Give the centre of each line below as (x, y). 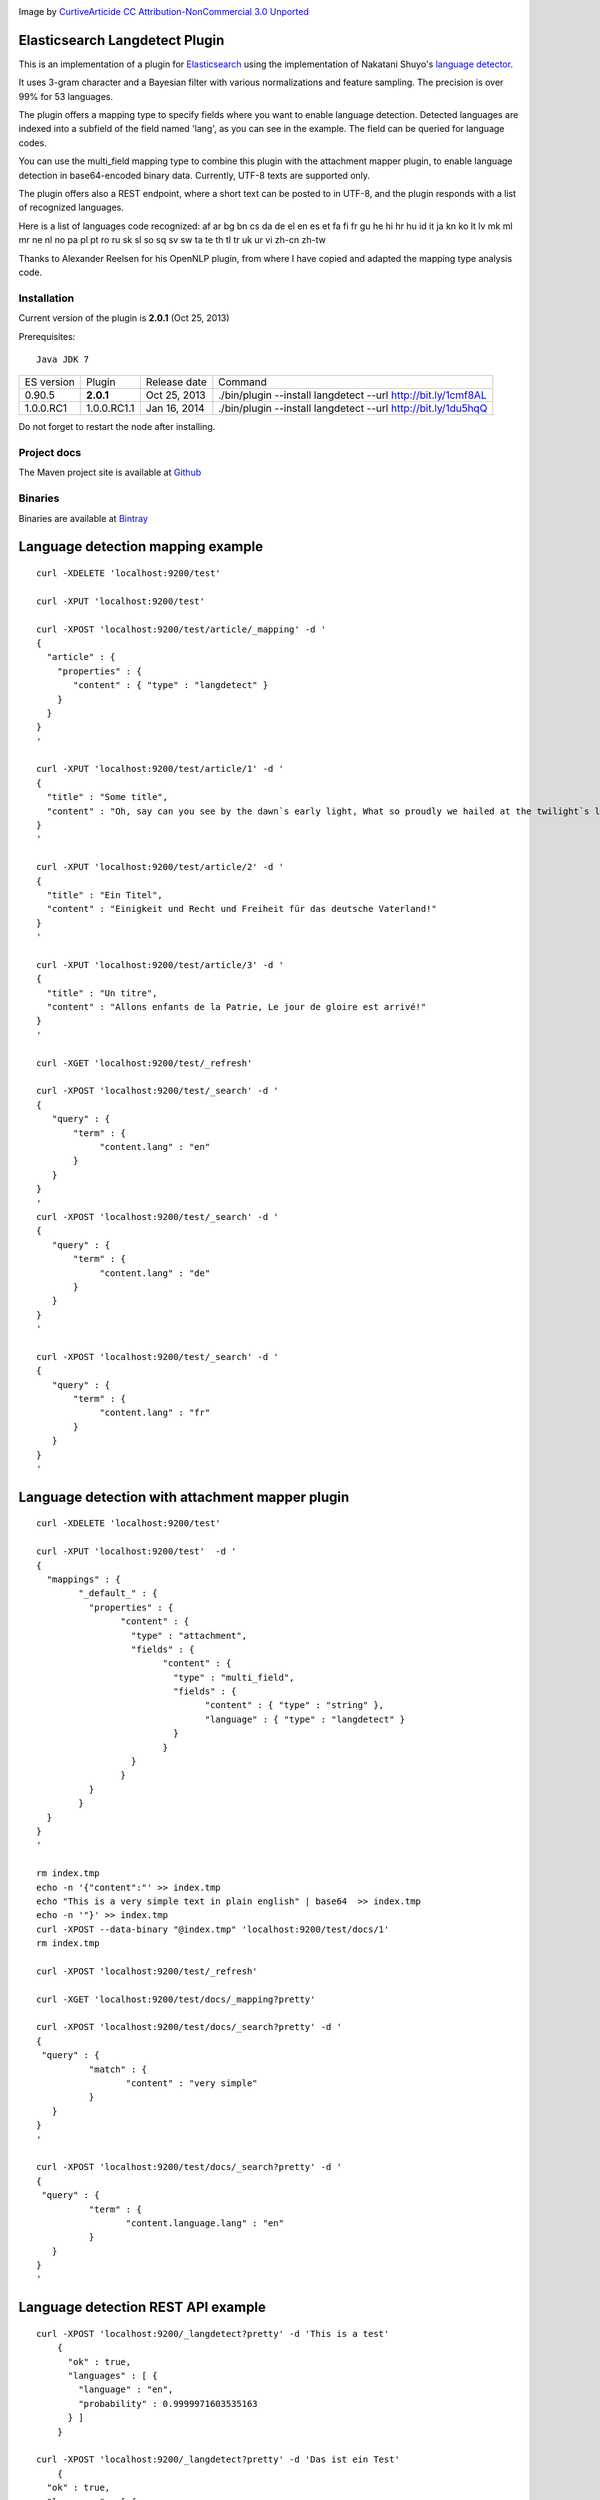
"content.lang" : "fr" (155, 1413)
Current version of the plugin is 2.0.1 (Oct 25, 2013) (124, 318)
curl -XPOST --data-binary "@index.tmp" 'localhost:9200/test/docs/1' (213, 1929)
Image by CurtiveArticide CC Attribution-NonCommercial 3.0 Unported (164, 11)
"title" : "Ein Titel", (105, 894)
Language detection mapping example (141, 546)
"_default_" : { (118, 1593)
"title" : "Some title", (107, 797)
